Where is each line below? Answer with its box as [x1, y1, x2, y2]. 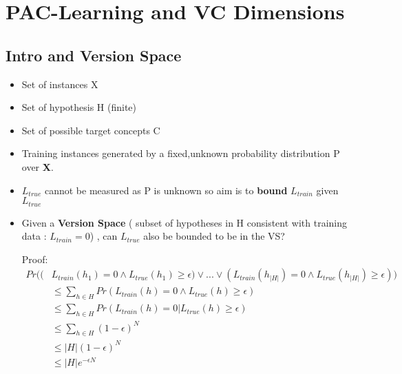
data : [21, 229, 47, 243]
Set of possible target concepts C [21, 123, 160, 137]
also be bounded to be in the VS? [143, 229, 285, 243]
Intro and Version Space [6, 44, 182, 65]
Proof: [21, 251, 48, 266]
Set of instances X [21, 76, 98, 91]
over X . [21, 159, 54, 174]
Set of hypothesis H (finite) [21, 100, 137, 114]
